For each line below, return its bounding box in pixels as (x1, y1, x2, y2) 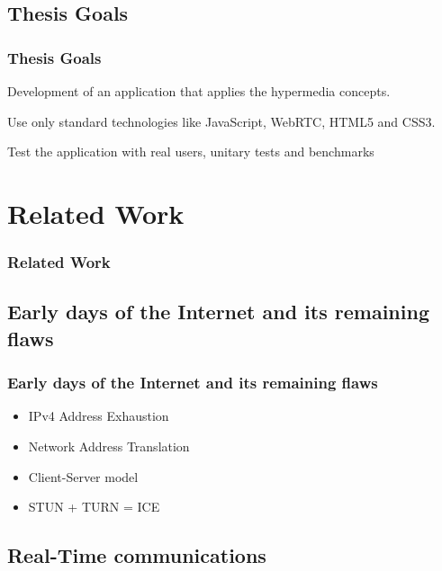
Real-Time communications (7, 541, 266, 569)
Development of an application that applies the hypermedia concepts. (7, 82, 391, 100)
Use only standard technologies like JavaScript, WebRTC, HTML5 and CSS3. (7, 112, 436, 130)
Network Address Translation (28, 436, 190, 455)
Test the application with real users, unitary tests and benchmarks (7, 142, 374, 161)
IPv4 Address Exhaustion (28, 406, 169, 425)
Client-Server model (28, 467, 139, 486)
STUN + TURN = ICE (28, 497, 160, 516)
